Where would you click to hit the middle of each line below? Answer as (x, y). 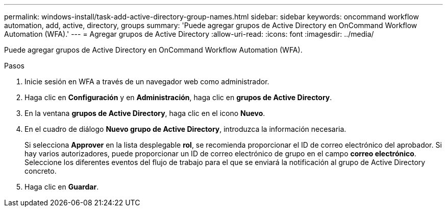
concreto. (41, 171)
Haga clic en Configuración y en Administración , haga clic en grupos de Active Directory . (178, 97)
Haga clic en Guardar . (62, 187)
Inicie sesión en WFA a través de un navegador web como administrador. (147, 81)
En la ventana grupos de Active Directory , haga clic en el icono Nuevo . (145, 113)
